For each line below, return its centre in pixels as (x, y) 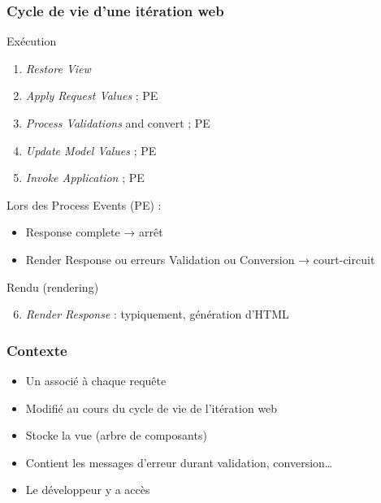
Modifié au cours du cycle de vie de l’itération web (152, 408)
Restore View (58, 68)
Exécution (32, 41)
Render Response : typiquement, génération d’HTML (157, 314)
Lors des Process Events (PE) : (84, 204)
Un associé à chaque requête (96, 380)
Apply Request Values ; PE (92, 95)
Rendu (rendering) (53, 286)
